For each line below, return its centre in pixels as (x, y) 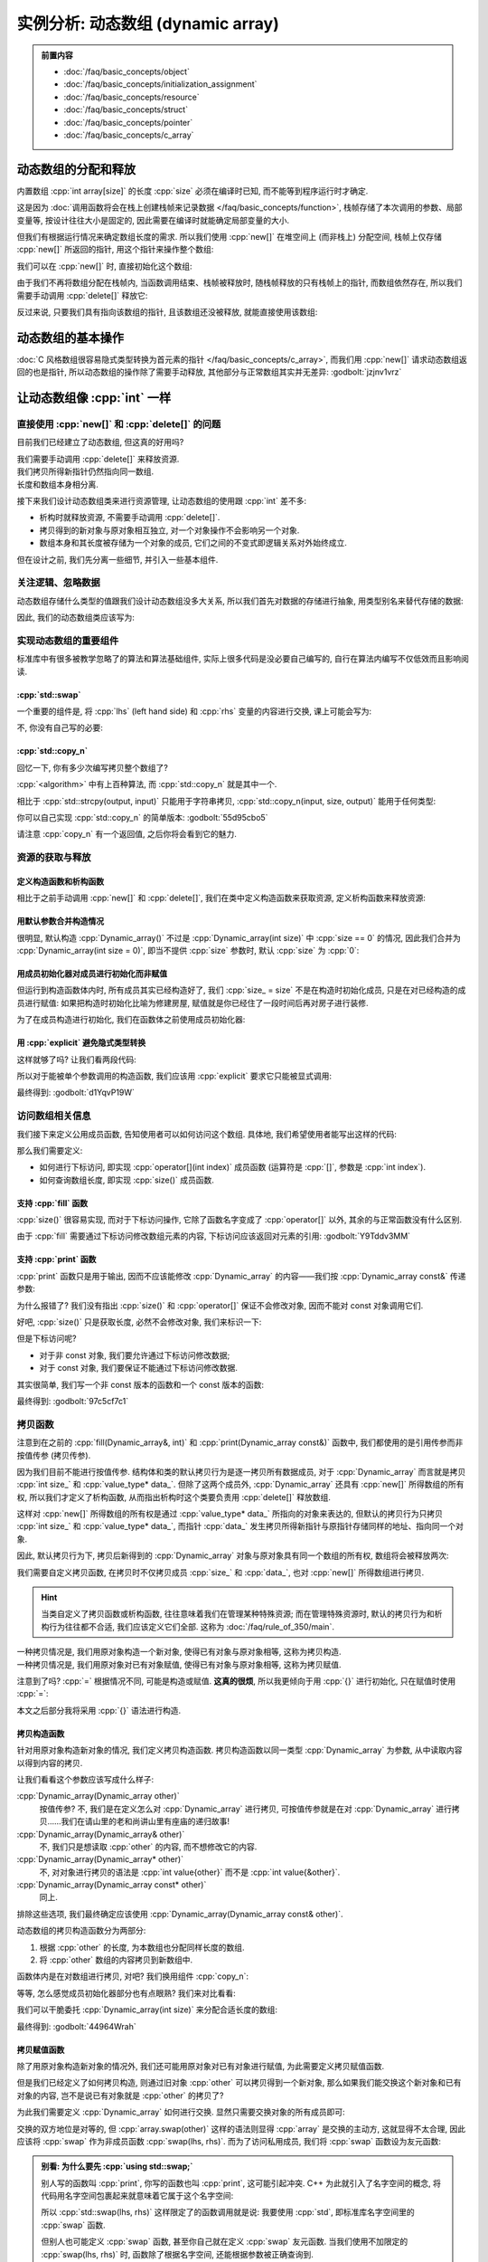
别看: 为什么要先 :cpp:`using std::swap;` (117, 2166)
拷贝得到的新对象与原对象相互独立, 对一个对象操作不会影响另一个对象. (169, 530)
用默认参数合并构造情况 (60, 921)
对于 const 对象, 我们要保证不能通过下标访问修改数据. (139, 1368)
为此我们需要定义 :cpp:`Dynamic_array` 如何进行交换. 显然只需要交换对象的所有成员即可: (181, 2112)
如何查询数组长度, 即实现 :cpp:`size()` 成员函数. (127, 1180)
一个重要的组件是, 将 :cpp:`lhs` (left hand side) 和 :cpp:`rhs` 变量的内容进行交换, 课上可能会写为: (194, 711)
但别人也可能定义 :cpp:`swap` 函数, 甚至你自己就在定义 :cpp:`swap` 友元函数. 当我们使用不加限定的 (225, 2242)
